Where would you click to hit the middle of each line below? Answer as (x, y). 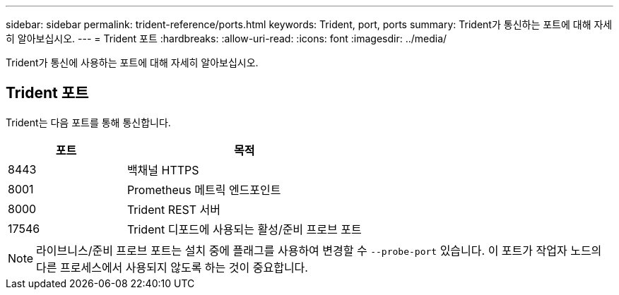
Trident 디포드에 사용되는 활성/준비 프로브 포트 (244, 229)
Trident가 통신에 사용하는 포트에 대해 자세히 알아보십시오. (132, 62)
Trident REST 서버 (174, 209)
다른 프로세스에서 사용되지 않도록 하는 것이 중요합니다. (172, 267)
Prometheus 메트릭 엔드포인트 (204, 189)
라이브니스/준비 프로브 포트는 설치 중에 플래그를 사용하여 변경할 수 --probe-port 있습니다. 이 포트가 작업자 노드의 (319, 250)
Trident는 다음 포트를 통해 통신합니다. (88, 122)
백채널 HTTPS (163, 170)
